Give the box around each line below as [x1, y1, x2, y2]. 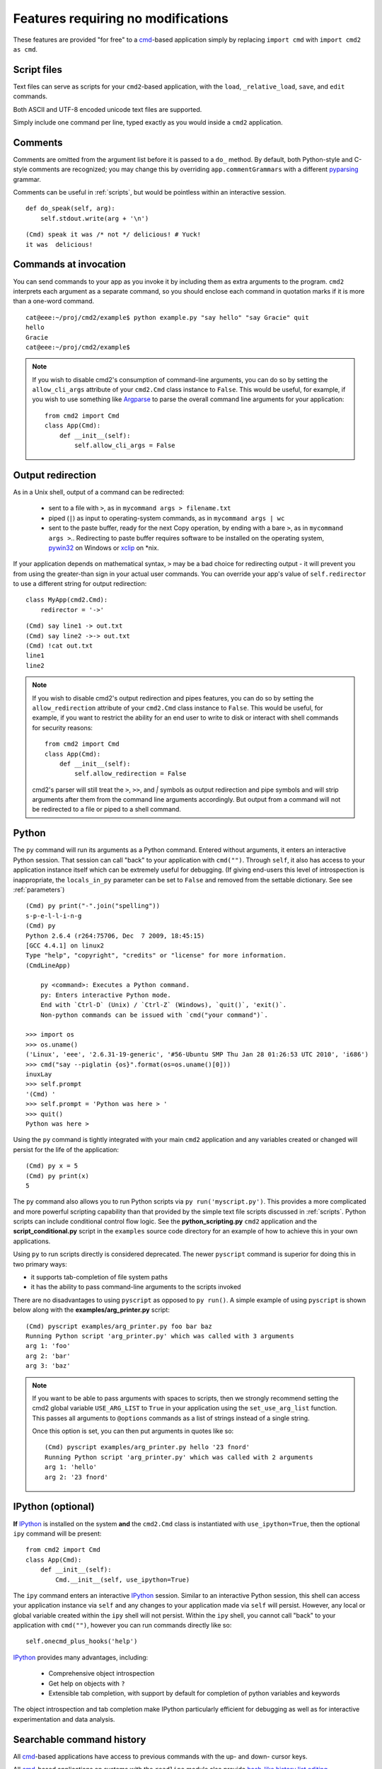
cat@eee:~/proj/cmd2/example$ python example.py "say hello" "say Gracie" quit [25, 313, 309, 321]
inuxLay [25, 1070, 52, 1078]
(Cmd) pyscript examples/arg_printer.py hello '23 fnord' [45, 1444, 250, 1451]
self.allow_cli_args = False [74, 442, 176, 449]
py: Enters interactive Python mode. [40, 991, 171, 999]
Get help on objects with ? [48, 1679, 125, 1688]
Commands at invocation [13, 258, 127, 270]
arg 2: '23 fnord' [45, 1473, 109, 1481]
